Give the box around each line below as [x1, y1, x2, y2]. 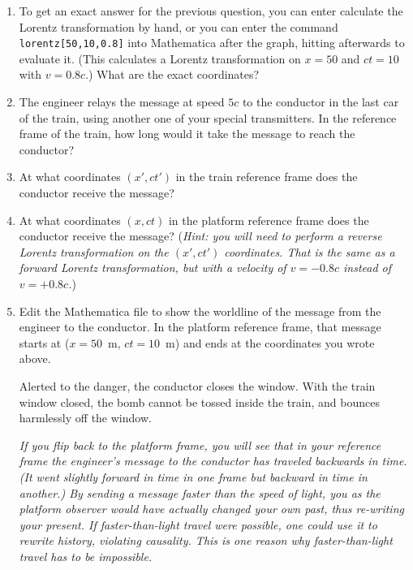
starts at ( [19, 334, 70, 351]
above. [19, 350, 51, 367]
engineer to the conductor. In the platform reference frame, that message [19, 318, 381, 335]
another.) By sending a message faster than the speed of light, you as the [19, 484, 381, 501]
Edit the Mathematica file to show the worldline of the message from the [19, 302, 381, 319]
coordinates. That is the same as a [224, 243, 395, 260]
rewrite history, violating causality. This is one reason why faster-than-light [19, 532, 393, 549]
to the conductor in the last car [242, 93, 399, 110]
